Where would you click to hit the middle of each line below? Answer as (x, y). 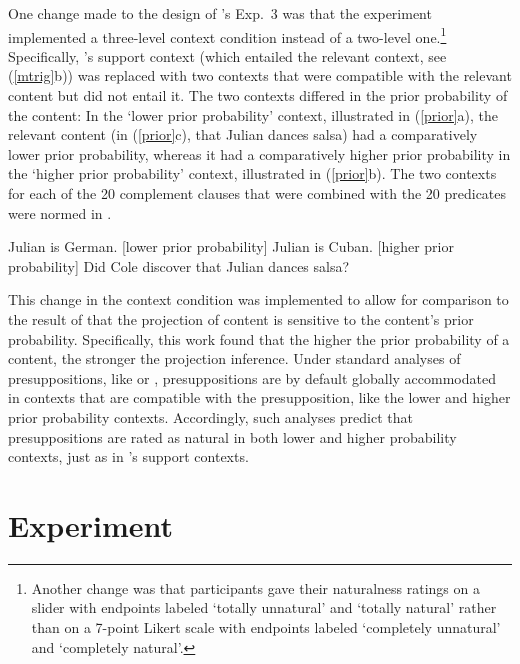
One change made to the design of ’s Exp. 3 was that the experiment (220, 13)
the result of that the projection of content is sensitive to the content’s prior (241, 318)
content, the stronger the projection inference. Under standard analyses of (234, 358)
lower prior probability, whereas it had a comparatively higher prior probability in (259, 153)
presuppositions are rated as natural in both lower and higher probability (232, 436)
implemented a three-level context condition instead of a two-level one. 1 (227, 35)
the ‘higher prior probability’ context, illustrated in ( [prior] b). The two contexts (252, 173)
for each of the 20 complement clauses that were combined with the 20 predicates (257, 193)
